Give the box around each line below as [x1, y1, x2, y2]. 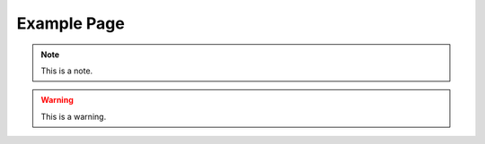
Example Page [16, 13, 125, 33]
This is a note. [40, 65, 93, 76]
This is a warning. [40, 111, 107, 122]
